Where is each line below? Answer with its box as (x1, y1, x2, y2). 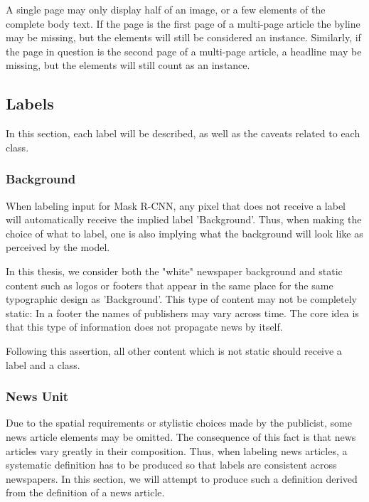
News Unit (6, 388, 69, 405)
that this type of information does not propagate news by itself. (6, 319, 283, 334)
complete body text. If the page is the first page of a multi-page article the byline (6, 16, 360, 31)
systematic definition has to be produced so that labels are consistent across (6, 457, 337, 472)
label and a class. (6, 357, 80, 372)
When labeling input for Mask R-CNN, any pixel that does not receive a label (6, 198, 346, 213)
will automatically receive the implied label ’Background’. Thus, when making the (6, 212, 362, 227)
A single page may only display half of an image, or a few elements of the (6, 2, 326, 16)
